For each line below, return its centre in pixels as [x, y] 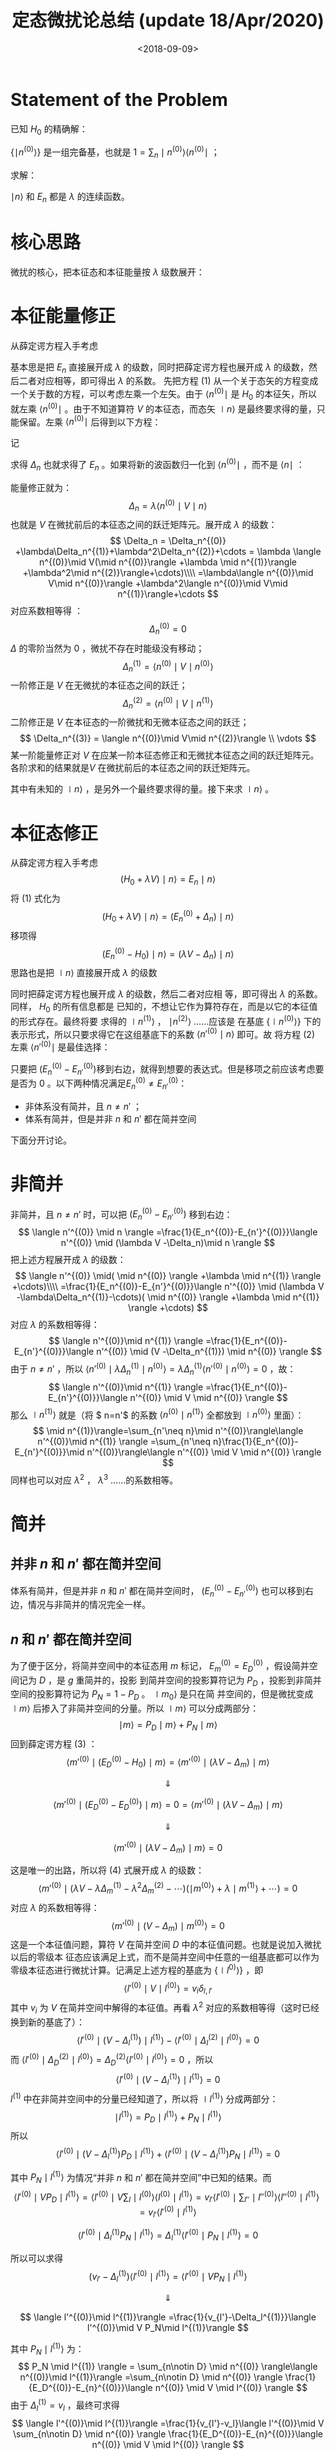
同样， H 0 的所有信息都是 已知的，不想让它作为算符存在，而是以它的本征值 [164, 1008]
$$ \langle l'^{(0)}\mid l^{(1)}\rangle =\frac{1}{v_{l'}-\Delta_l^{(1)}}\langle [168, 2317]
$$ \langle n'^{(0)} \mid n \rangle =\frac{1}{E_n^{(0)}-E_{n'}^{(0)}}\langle [168, 1232]
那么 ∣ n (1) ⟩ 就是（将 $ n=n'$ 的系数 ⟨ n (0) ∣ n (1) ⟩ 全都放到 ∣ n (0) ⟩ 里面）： [157, 1414]
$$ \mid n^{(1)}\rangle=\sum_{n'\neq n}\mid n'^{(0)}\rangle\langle [168, 1431]
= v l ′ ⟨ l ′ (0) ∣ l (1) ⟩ [168, 2212]
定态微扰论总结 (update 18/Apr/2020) [168, 20]
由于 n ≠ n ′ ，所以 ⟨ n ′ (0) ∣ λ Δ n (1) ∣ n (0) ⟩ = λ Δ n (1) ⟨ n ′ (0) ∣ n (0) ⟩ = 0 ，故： [153, 1369]
